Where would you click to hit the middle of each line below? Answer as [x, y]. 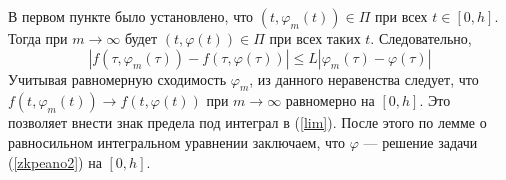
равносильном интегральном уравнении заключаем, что [176, 141]
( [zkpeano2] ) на [55, 161]
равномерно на [330, 100]
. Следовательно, [421, 38]
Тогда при [38, 38]
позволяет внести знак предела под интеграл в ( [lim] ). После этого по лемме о [247, 122]
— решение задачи [420, 141]
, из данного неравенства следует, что [364, 78]
